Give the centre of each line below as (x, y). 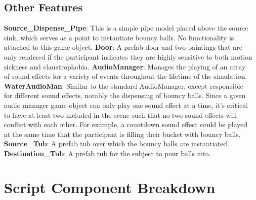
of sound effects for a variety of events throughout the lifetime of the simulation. (126, 76)
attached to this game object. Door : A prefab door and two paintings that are (123, 47)
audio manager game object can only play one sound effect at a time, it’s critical (126, 105)
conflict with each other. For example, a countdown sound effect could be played (126, 124)
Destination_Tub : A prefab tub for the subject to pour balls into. (107, 153)
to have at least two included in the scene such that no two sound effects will (121, 115)
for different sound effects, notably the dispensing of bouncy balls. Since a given (125, 95)
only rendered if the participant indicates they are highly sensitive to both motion (128, 56)
